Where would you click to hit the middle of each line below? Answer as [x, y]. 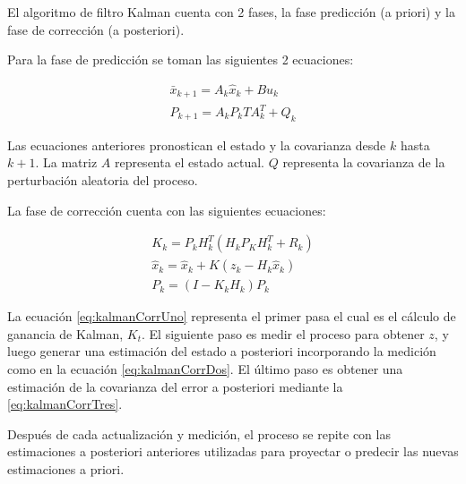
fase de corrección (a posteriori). [96, 29]
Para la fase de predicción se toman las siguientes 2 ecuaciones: [181, 59]
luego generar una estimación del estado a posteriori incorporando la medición [222, 351]
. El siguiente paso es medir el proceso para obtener [283, 333]
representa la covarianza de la [364, 162]
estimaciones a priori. [66, 469]
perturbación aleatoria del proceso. [103, 180]
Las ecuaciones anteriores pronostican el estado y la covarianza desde [197, 144]
